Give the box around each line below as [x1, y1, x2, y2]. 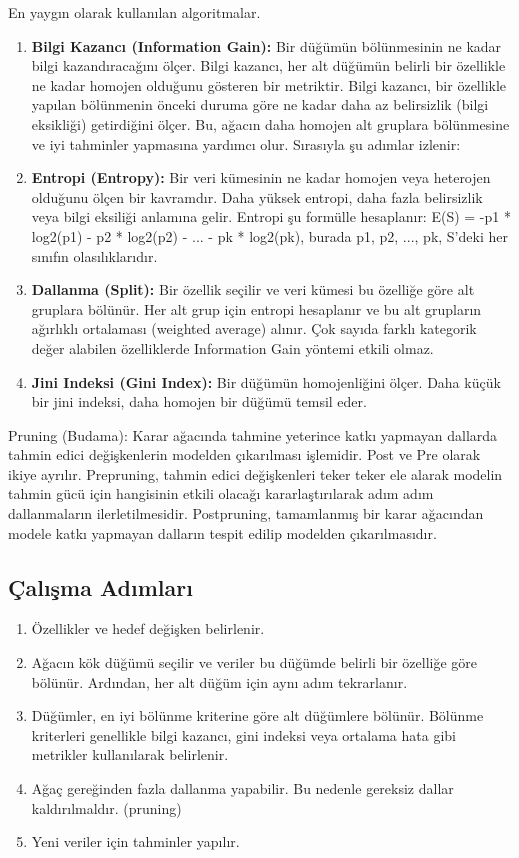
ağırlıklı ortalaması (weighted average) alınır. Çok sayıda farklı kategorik [31, 318, 477, 339]
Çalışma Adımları [8, 571, 193, 602]
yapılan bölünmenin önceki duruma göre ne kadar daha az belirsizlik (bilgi [31, 94, 489, 115]
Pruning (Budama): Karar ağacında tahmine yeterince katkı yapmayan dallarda [8, 424, 498, 445]
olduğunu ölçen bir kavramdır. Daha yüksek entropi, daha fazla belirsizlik [31, 186, 483, 207]
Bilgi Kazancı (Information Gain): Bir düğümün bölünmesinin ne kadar [31, 35, 502, 56]
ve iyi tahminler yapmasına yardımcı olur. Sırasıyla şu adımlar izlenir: [31, 133, 461, 154]
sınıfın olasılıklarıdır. [31, 245, 158, 266]
